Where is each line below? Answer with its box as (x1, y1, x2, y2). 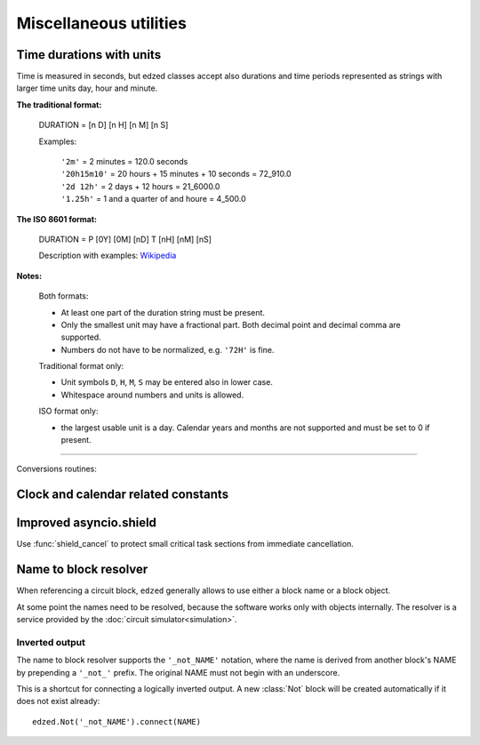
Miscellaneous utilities (16, 13, 187, 33)
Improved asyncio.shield (16, 516, 157, 531)
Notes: (16, 270, 43, 281)
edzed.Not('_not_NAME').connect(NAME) (32, 717, 202, 726)
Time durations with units (16, 47, 162, 62)
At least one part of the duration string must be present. (60, 307, 266, 317)
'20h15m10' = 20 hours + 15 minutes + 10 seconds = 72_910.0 (60, 169, 292, 180)
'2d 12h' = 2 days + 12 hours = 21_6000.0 (60, 180, 220, 191)
